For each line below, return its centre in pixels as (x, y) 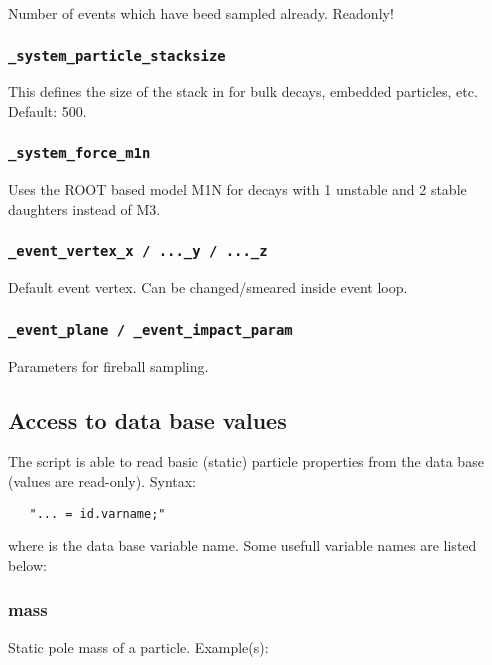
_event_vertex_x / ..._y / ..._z (138, 251)
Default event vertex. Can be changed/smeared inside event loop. (208, 287)
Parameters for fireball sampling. (108, 365)
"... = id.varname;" (97, 513)
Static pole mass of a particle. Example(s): (138, 646)
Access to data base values (147, 419)
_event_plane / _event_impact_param (150, 329)
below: (27, 564)
